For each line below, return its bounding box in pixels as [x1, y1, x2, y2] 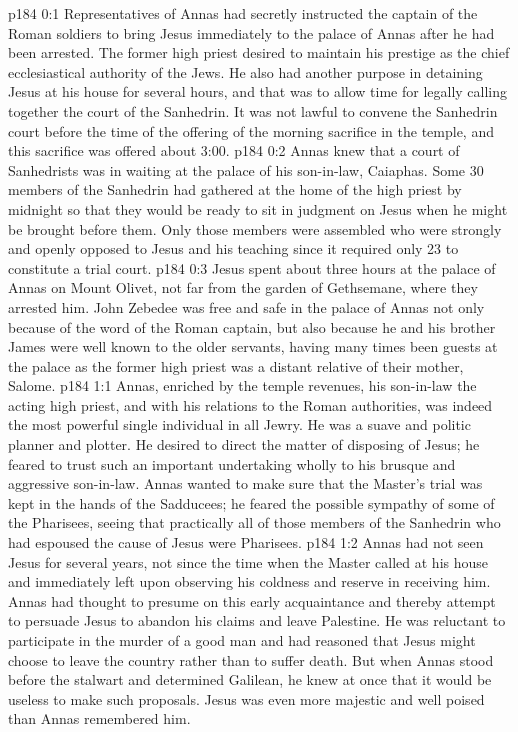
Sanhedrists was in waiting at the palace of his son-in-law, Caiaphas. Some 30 [8, 159, 484, 180]
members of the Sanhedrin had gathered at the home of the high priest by [8, 179, 462, 200]
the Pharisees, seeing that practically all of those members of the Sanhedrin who [8, 512, 501, 533]
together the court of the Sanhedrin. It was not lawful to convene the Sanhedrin [8, 100, 498, 121]
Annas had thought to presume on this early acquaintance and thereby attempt [8, 590, 496, 611]
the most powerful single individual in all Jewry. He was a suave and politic [8, 414, 471, 435]
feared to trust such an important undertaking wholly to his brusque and [8, 453, 456, 474]
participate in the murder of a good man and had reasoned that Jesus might [8, 630, 476, 650]
